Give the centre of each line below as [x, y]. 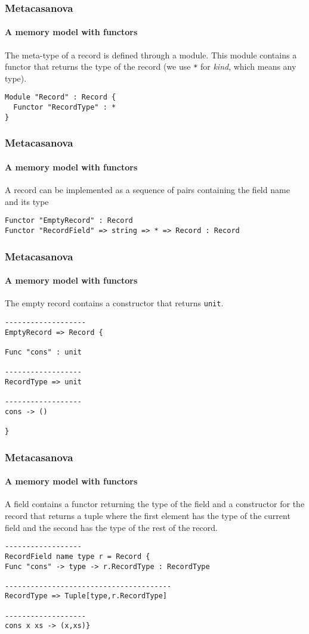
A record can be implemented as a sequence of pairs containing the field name [147, 190]
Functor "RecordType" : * [65, 108]
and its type [27, 201]
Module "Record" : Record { [61, 97]
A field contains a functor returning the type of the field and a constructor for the [155, 504]
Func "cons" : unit [43, 352]
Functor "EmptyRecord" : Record [69, 221]
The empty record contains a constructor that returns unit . [114, 303]
